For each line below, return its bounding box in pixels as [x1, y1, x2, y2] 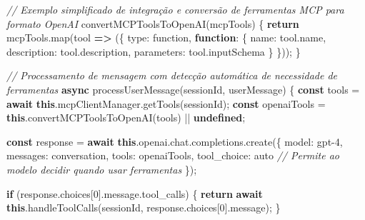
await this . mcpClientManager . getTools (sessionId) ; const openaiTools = [6, 96, 326, 111]
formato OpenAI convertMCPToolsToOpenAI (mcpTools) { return [6, 16, 299, 31]
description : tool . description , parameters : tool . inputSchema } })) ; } [6, 44, 301, 59]
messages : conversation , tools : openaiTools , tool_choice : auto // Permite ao [6, 148, 339, 163]
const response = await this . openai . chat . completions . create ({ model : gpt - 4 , [6, 134, 343, 149]
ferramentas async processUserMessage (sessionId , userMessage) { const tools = [6, 81, 360, 96]
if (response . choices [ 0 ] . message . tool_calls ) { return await [6, 186, 263, 201]
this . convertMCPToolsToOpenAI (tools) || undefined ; [6, 110, 246, 125]
